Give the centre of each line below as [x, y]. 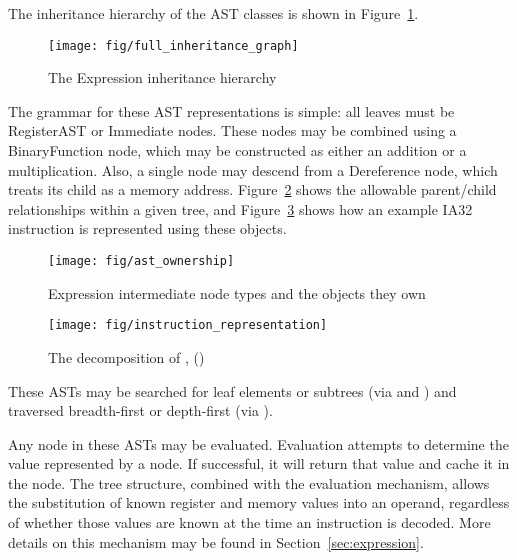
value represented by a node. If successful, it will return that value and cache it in [259, 463]
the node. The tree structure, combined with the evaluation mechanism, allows [249, 482]
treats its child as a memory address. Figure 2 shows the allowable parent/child [252, 189]
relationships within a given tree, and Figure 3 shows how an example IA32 [240, 208]
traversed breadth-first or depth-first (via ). [140, 410]
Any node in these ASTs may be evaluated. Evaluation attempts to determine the [258, 443]
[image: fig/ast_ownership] [141, 261]
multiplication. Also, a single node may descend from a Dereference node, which [253, 169]
